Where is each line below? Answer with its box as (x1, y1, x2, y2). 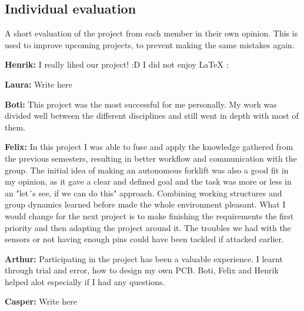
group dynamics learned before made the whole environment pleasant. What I (5, 198, 286, 210)
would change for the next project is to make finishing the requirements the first (5, 209, 294, 222)
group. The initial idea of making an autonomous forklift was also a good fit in (5, 163, 289, 176)
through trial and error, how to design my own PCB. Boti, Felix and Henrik (5, 264, 279, 276)
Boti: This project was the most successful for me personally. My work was (5, 98, 277, 110)
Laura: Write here (5, 78, 72, 90)
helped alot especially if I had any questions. (5, 275, 165, 287)
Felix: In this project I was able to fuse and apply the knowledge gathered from (5, 141, 293, 153)
